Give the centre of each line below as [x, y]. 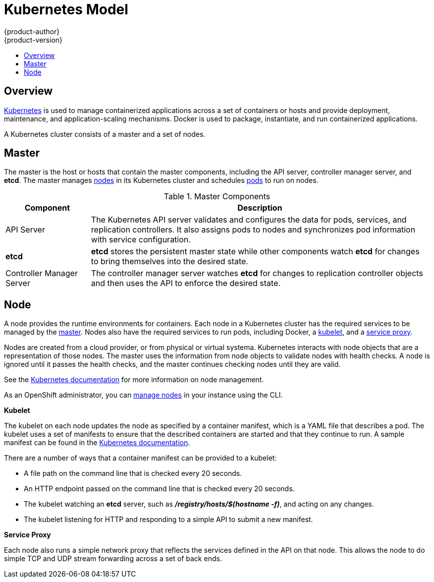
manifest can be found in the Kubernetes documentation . [97, 443]
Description [260, 208]
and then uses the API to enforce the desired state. [186, 283]
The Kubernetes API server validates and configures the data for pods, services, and [249, 220]
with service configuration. [141, 240]
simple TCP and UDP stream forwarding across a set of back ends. [113, 559]
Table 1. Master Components [217, 197]
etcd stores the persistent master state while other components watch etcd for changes [255, 252]
